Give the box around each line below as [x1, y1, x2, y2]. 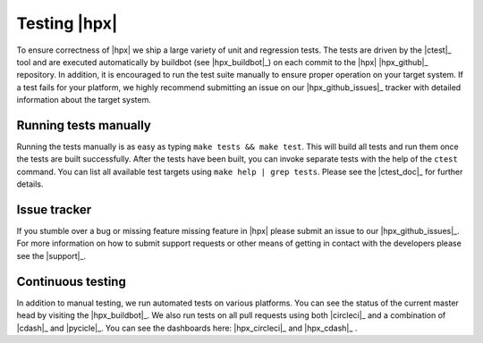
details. [16, 179, 44, 189]
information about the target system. [16, 95, 151, 105]
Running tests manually [16, 117, 151, 133]
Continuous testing [16, 273, 127, 289]
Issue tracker [16, 202, 92, 217]
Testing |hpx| [16, 13, 118, 33]
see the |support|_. [16, 250, 87, 261]
